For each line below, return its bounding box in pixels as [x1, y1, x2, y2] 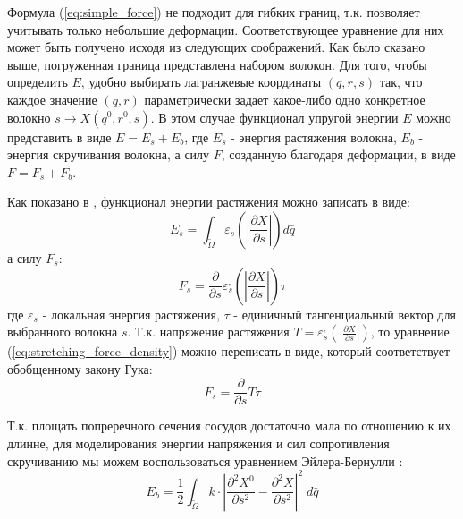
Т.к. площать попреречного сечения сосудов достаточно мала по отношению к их [7, 416, 451, 435]
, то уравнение [370, 322, 450, 341]
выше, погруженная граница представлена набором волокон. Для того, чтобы [7, 55, 427, 73]
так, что [379, 72, 423, 91]
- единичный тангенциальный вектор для [233, 304, 456, 323]
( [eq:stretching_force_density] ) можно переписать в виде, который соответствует [7, 342, 450, 361]
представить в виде [7, 127, 112, 146]
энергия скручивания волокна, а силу [7, 145, 210, 164]
